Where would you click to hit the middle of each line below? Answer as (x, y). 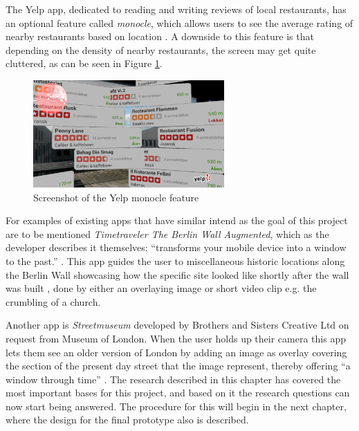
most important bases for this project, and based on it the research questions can (178, 393)
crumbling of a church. (53, 301)
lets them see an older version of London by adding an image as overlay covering (176, 352)
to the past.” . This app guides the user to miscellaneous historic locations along (175, 260)
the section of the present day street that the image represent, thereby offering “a (178, 366)
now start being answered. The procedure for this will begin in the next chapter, (176, 406)
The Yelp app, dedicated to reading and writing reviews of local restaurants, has (176, 9)
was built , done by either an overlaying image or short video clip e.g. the (161, 288)
